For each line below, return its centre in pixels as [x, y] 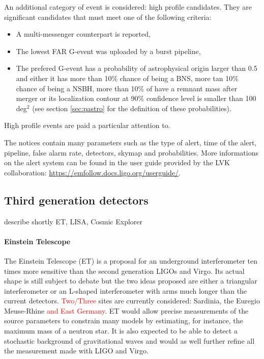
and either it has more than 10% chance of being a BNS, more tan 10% [127, 78]
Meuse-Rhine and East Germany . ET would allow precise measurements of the [126, 310]
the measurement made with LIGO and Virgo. [76, 351]
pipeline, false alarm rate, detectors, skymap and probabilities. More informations [131, 152]
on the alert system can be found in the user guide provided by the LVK [117, 162]
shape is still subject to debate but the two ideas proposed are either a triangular [131, 281]
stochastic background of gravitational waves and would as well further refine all [129, 340]
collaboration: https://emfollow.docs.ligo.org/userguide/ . [92, 172]
